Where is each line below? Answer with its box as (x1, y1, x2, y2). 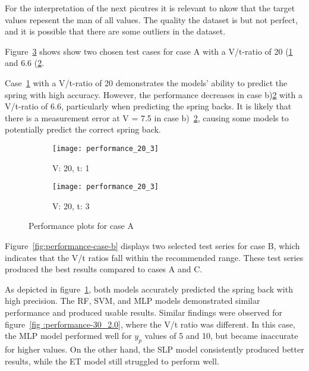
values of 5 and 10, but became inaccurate (144, 329, 298, 342)
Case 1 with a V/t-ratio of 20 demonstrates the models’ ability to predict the (5, 76, 288, 89)
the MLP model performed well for (5, 329, 132, 342)
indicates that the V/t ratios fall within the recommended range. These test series (5, 251, 304, 263)
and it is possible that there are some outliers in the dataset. (5, 25, 226, 37)
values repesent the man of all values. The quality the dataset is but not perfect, (5, 13, 298, 26)
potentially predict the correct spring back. (5, 123, 161, 136)
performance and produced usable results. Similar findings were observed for (5, 306, 283, 318)
